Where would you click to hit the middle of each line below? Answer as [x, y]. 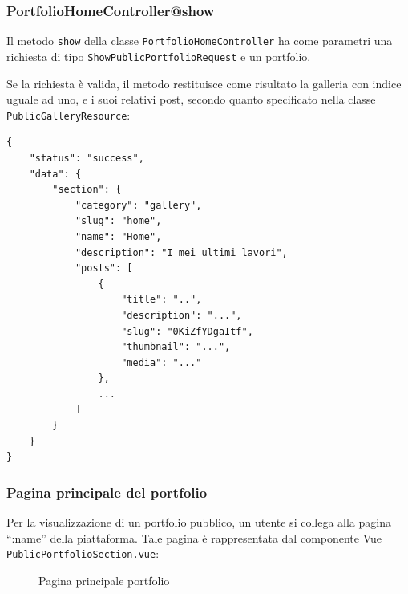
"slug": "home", [118, 221]
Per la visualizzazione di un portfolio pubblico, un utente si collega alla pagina [199, 522]
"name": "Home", [118, 236]
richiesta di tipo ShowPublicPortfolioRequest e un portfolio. [159, 56]
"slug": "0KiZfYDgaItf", [187, 331]
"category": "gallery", [138, 205]
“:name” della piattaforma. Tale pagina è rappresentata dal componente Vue [194, 537]
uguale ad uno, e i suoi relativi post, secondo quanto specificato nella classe [191, 99]
